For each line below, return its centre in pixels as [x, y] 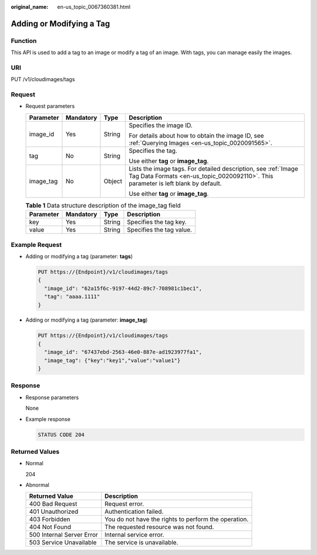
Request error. [124, 504]
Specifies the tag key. [157, 222]
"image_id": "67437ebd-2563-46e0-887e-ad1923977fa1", [123, 352]
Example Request [36, 245]
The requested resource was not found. [159, 527]
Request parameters [50, 106]
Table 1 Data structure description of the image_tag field [103, 206]
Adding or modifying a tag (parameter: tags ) [79, 256]
